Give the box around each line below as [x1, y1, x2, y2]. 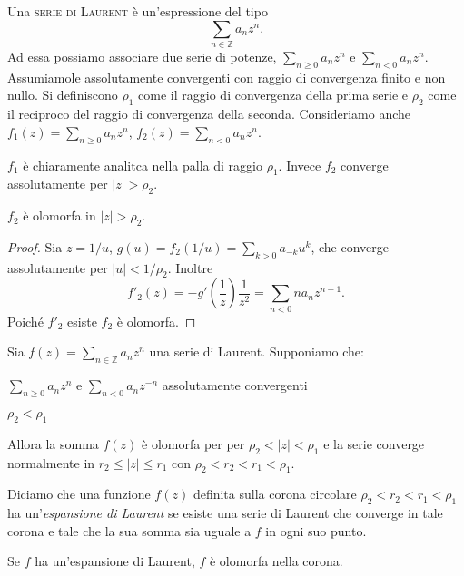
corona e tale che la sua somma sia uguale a [7, 521, 252, 540]
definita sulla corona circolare [193, 484, 357, 503]
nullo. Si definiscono [7, 85, 118, 104]
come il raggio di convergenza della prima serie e [138, 85, 409, 104]
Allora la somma [7, 434, 99, 453]
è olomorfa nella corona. [209, 552, 343, 571]
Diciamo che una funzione [7, 484, 151, 503]
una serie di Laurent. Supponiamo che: [149, 342, 364, 361]
